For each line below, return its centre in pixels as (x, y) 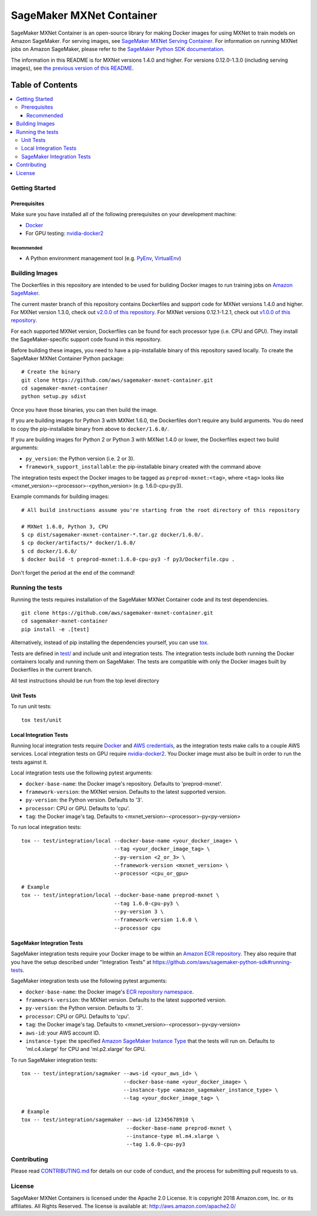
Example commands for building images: (60, 497)
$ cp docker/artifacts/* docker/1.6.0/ (79, 543)
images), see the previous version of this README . (72, 68)
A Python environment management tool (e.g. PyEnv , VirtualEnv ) (103, 258)
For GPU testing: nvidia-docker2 (65, 233)
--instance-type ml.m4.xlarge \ (173, 1136)
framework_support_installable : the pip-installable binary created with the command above (143, 467)
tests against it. (29, 762)
